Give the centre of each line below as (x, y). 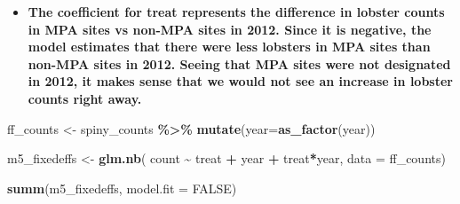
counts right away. (85, 98)
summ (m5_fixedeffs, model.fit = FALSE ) (122, 188)
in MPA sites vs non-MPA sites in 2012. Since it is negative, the (230, 29)
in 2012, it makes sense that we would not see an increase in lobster (240, 81)
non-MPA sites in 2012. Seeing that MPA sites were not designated (239, 63)
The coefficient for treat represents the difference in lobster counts (236, 12)
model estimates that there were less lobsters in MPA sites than (229, 47)
